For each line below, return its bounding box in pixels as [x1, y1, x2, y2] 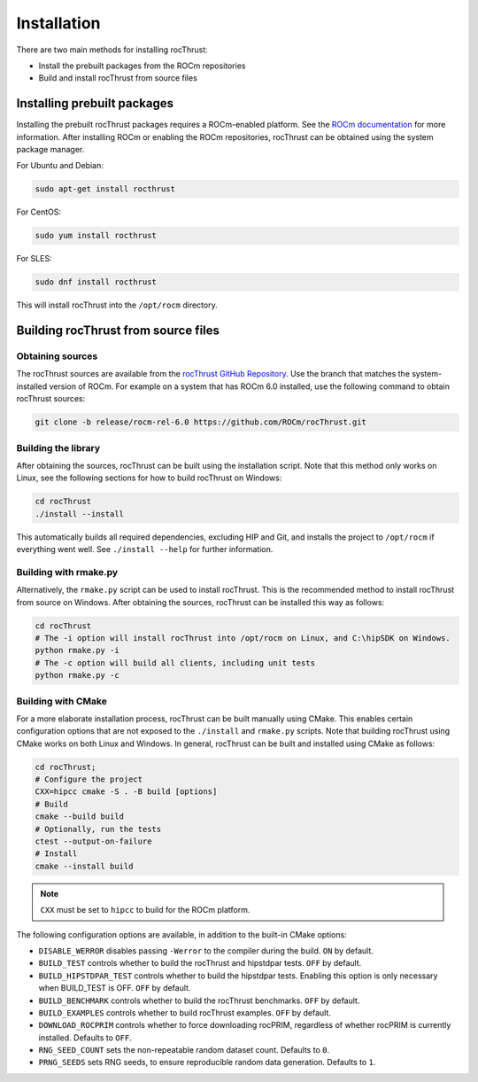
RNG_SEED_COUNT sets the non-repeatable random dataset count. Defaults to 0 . [38, 1045, 330, 1055]
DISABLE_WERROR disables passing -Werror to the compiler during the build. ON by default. [38, 945, 374, 956]
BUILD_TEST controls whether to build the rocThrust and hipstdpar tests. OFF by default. [38, 958, 362, 969]
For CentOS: [16, 206, 62, 217]
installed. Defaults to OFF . [38, 1032, 132, 1043]
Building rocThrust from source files [16, 323, 220, 339]
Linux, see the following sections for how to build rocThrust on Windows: [16, 472, 282, 483]
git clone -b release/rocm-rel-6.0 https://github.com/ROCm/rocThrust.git [35, 417, 367, 427]
